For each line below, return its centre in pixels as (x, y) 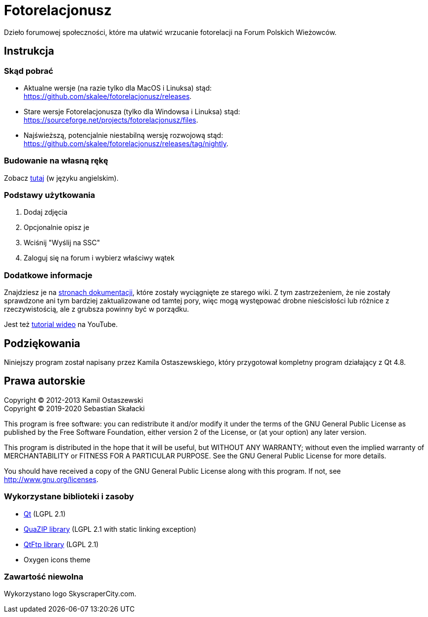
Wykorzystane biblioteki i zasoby (69, 497)
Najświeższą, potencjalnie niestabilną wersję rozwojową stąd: (123, 135)
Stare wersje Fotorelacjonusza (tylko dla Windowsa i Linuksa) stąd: (132, 111)
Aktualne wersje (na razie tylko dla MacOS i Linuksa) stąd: (118, 88)
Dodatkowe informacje (48, 275)
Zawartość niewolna (44, 577)
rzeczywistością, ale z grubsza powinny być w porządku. (97, 309)
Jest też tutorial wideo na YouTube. (61, 325)
